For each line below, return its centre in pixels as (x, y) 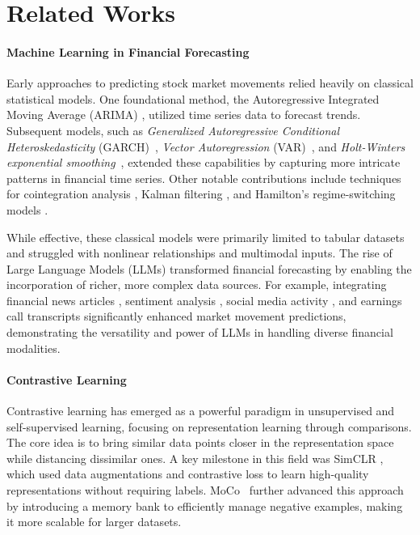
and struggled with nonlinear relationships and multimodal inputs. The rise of (199, 253)
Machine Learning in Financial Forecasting (128, 51)
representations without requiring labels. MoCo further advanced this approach (205, 490)
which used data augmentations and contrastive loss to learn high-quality (188, 474)
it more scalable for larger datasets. (94, 522)
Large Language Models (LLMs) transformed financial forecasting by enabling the (209, 268)
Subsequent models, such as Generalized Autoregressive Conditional (173, 130)
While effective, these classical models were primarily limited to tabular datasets (206, 237)
